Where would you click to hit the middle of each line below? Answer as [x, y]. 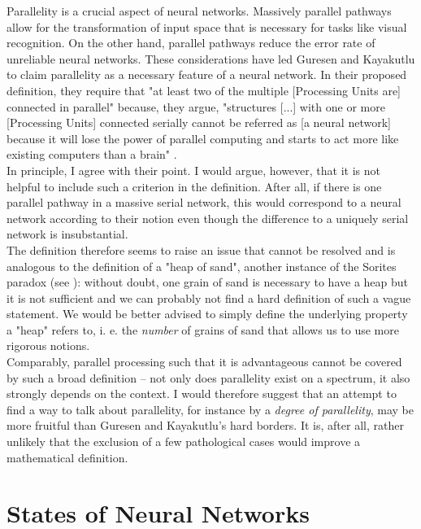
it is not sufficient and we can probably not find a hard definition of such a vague [209, 297]
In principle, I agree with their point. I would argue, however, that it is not [193, 170]
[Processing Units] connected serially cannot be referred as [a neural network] [199, 122]
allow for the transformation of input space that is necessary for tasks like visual [207, 26]
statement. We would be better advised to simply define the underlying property [207, 314]
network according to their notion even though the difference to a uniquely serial [208, 218]
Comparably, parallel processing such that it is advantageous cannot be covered [204, 362]
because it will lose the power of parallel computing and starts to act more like [203, 138]
